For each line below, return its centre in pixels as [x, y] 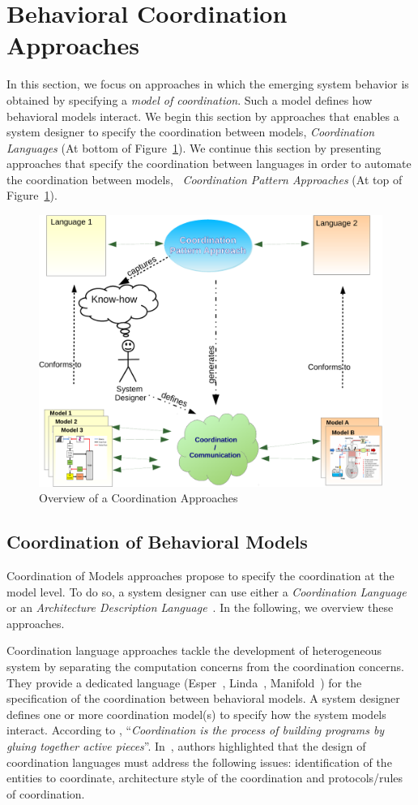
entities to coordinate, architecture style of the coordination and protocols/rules [205, 778]
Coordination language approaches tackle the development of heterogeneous [194, 650]
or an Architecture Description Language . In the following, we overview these [200, 607]
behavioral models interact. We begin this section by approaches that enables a [203, 116]
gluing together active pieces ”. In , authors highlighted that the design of [186, 745]
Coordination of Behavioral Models [157, 542]
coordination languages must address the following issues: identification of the [199, 762]
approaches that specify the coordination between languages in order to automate [209, 164]
